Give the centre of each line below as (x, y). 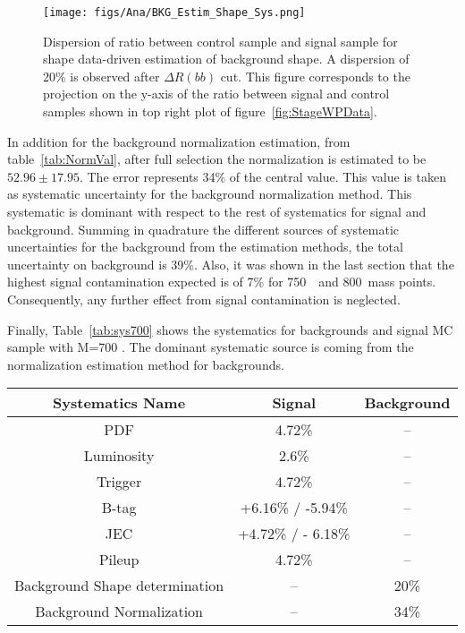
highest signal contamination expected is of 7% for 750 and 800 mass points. (222, 282)
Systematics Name (119, 403)
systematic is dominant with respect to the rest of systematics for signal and (217, 211)
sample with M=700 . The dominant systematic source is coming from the (211, 347)
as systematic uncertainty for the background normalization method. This (210, 194)
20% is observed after (101, 76)
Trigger (119, 482)
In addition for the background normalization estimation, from (179, 141)
